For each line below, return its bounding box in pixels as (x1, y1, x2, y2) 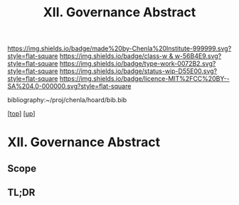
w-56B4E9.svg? (174, 52, 222, 60)
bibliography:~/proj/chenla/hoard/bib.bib (7, 96, 127, 104)
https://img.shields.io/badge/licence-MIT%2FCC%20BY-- (59, 74, 230, 83)
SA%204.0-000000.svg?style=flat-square (7, 82, 132, 91)
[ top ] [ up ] (7, 109, 36, 118)
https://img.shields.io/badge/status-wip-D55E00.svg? (59, 67, 218, 75)
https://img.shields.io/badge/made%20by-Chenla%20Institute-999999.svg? (7, 44, 232, 53)
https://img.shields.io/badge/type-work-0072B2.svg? (59, 60, 216, 68)
